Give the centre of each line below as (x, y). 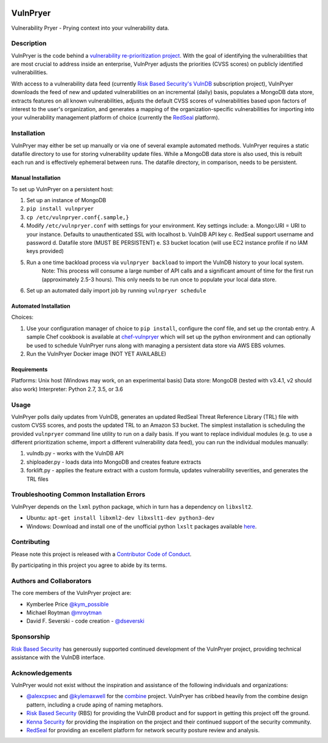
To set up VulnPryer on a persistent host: (62, 189)
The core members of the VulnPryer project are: (71, 593)
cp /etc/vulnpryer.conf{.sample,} (78, 217)
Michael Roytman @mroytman (64, 612)
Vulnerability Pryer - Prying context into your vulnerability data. (90, 28)
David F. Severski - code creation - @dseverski (86, 621)
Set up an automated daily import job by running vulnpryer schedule (116, 290)
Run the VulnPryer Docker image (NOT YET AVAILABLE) (96, 354)
